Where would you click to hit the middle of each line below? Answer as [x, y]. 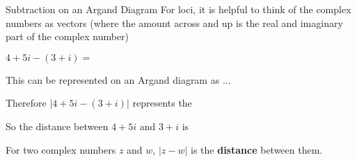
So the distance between [57, 126]
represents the [162, 103]
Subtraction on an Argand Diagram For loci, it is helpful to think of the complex [178, 9]
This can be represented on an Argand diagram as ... [118, 79]
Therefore [26, 103]
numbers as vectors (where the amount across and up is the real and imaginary [174, 22]
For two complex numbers [61, 149]
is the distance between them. [257, 149]
